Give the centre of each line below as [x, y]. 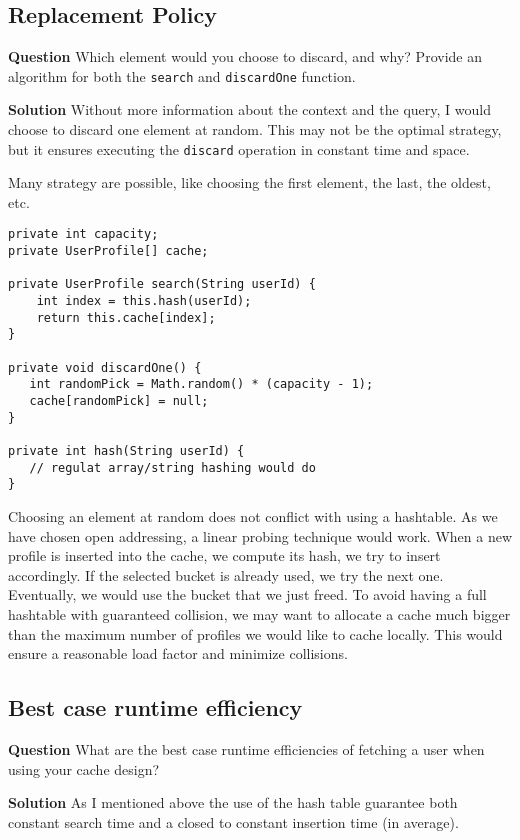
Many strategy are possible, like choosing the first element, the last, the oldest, [249, 182]
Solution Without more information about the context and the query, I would [249, 109]
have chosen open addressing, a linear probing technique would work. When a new [260, 535]
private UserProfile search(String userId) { [162, 284]
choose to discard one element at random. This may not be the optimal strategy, [255, 129]
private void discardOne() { [105, 367]
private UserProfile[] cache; [108, 251]
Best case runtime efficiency [155, 707]
